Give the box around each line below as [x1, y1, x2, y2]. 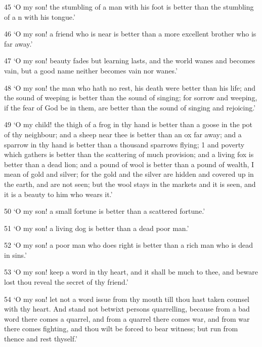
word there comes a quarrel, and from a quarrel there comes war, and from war [4, 313, 250, 324]
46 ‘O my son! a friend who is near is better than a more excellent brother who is [4, 28, 256, 39]
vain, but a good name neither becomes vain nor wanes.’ [4, 65, 178, 75]
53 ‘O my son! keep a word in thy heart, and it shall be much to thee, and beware [4, 266, 258, 277]
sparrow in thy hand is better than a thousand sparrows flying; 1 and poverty [4, 139, 245, 149]
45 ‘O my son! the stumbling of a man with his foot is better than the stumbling [4, 2, 254, 12]
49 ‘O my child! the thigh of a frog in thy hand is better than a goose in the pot [4, 119, 253, 130]
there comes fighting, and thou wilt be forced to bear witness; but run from [4, 323, 238, 334]
